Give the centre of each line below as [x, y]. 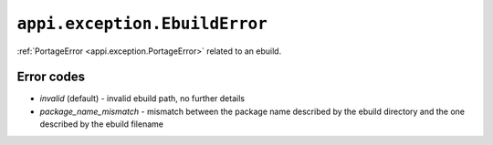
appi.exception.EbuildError [142, 24]
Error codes [51, 77]
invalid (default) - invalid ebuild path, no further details [142, 98]
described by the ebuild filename [102, 124]
